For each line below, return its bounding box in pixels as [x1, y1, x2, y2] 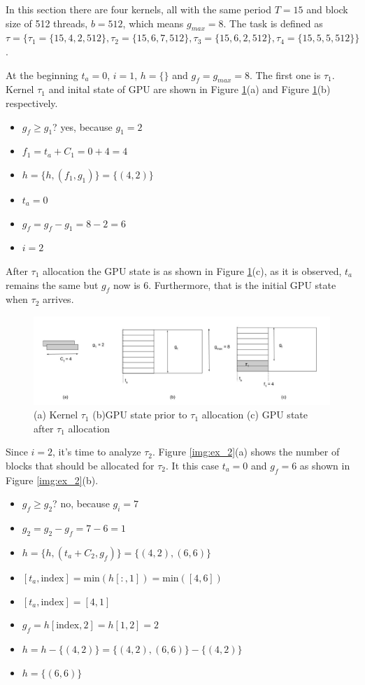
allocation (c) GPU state [201, 407, 308, 422]
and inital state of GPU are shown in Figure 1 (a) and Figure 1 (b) [48, 82, 331, 97]
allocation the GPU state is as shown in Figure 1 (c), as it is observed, [43, 263, 342, 278]
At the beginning [6, 67, 78, 82]
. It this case [166, 458, 219, 472]
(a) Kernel [34, 407, 78, 422]
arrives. [43, 292, 74, 306]
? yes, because [52, 119, 113, 134]
